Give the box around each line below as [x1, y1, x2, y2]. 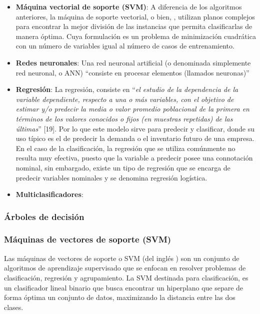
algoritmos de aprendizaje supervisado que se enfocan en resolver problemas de [4, 262, 246, 273]
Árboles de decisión [4, 210, 84, 222]
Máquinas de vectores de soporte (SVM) [4, 233, 171, 245]
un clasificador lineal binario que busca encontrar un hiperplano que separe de [4, 282, 243, 292]
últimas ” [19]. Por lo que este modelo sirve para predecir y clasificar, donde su [15, 123, 254, 133]
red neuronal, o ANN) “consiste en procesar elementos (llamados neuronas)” [15, 67, 249, 77]
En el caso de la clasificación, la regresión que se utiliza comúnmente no [15, 142, 235, 153]
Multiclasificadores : [15, 189, 83, 199]
